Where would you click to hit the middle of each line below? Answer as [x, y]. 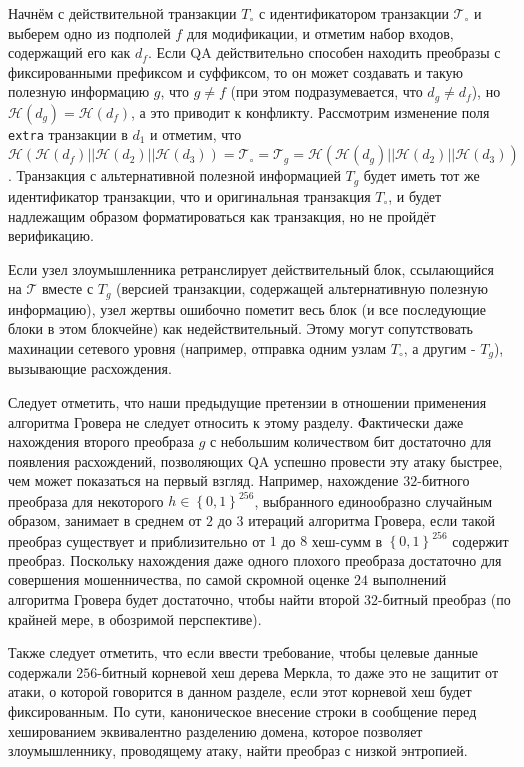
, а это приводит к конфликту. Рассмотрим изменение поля [310, 111]
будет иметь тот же [421, 175]
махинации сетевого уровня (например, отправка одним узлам [197, 347]
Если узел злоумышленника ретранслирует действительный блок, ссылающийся [251, 268]
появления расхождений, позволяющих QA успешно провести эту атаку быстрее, [255, 460]
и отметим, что [196, 133]
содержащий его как [69, 52]
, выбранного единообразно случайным [373, 500]
